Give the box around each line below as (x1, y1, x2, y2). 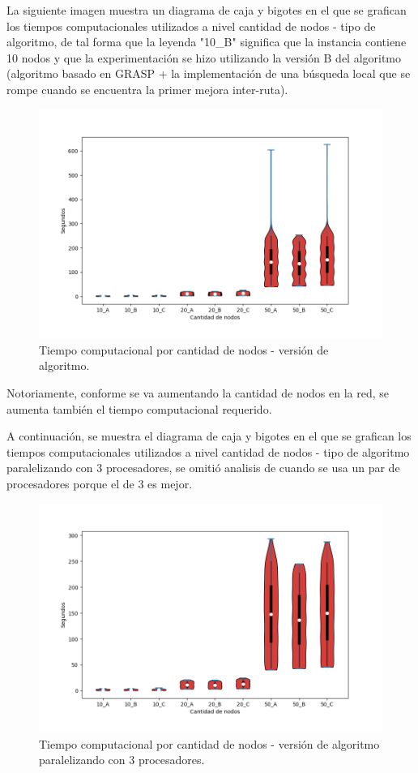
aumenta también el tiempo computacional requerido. (6, 400, 272, 417)
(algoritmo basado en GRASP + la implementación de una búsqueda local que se (6, 65, 411, 82)
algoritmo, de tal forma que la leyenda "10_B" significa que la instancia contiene (6, 33, 407, 50)
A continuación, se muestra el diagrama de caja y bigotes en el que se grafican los (6, 427, 412, 444)
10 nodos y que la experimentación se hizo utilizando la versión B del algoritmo (6, 49, 402, 66)
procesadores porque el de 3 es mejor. (6, 475, 193, 492)
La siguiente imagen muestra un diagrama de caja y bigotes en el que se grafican (6, 2, 407, 18)
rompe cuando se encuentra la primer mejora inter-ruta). (6, 80, 288, 97)
